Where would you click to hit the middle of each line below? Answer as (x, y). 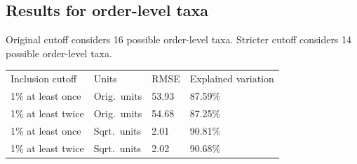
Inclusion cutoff (44, 79)
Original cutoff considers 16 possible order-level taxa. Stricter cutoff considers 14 (179, 39)
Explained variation (232, 79)
